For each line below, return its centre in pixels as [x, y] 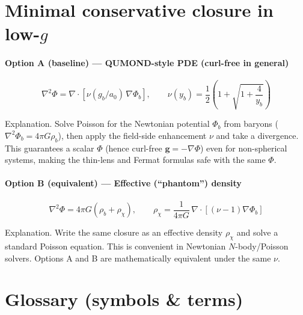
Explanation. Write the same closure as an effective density [114, 232]
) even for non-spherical [244, 148]
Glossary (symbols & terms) [124, 299]
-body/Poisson [262, 246]
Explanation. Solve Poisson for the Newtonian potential [107, 124]
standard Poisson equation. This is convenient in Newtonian [115, 246]
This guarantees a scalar [50, 148]
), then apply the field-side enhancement [132, 135]
